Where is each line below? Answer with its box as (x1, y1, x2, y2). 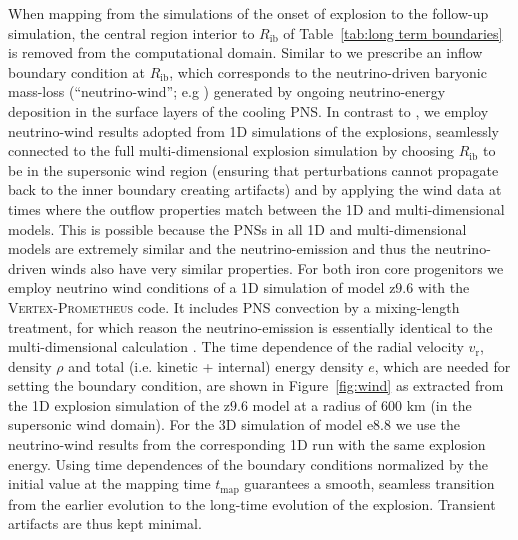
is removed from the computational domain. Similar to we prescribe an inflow (8, 42, 483, 63)
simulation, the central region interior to (8, 22, 255, 43)
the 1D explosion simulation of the (8, 394, 220, 415)
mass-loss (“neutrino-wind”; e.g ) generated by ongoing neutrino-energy (8, 81, 446, 102)
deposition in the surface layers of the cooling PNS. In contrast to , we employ (8, 100, 489, 121)
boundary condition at (8, 61, 145, 82)
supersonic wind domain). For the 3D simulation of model (8, 414, 363, 435)
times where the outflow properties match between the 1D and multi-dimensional (8, 198, 505, 219)
